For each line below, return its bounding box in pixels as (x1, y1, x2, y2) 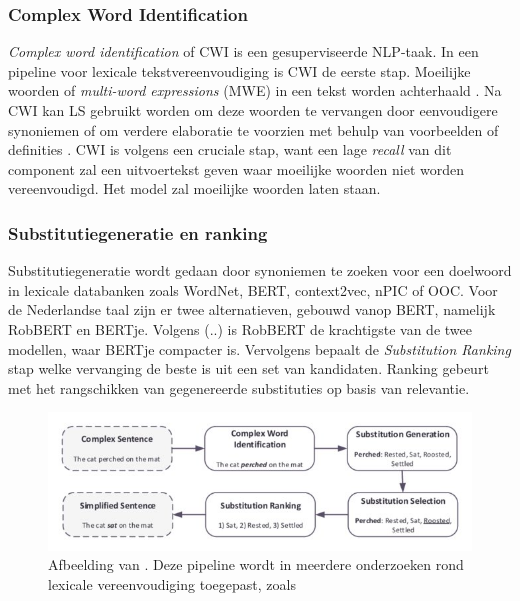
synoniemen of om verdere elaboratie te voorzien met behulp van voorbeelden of (8, 119, 499, 140)
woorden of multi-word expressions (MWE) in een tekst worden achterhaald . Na (8, 80, 502, 101)
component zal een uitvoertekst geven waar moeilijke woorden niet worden (8, 158, 464, 179)
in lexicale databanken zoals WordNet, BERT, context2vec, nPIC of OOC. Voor (8, 279, 498, 300)
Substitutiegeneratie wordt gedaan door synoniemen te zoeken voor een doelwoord (8, 260, 512, 281)
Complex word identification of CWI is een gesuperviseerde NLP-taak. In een (8, 41, 479, 62)
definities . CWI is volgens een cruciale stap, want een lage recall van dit (8, 139, 452, 160)
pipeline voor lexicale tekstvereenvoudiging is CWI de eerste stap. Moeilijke (8, 60, 471, 81)
